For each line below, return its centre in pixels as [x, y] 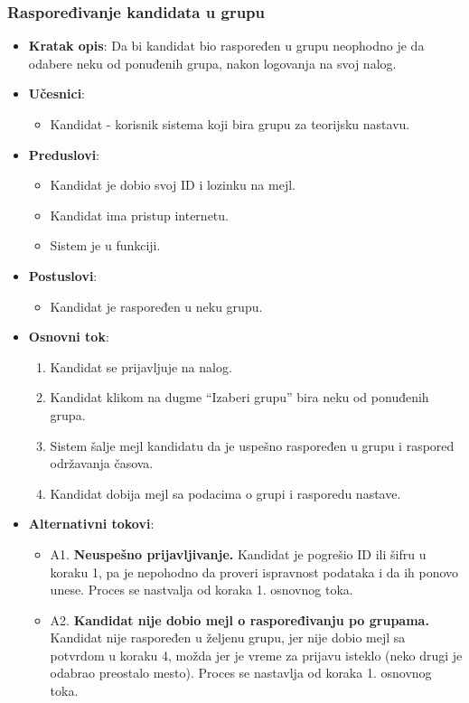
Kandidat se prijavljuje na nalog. [141, 366]
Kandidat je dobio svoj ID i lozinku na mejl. [173, 185]
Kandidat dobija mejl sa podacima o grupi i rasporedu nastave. [225, 493]
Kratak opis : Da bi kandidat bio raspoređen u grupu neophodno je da [226, 46]
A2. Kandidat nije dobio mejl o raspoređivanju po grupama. [239, 619]
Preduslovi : [64, 154]
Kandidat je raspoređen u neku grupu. [156, 306]
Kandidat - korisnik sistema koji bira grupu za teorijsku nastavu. [230, 124]
